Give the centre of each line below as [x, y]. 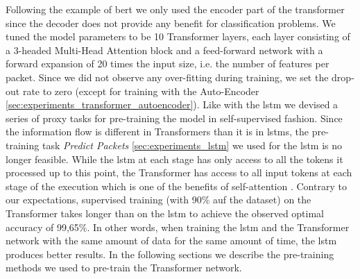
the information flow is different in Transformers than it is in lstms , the [157, 132]
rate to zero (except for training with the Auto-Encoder [141, 91]
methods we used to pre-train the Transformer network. [124, 268]
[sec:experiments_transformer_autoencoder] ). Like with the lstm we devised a [172, 104]
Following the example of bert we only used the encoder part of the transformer [175, 9]
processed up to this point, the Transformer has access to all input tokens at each [179, 172]
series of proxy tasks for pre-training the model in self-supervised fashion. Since [174, 118]
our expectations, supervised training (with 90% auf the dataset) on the [158, 200]
